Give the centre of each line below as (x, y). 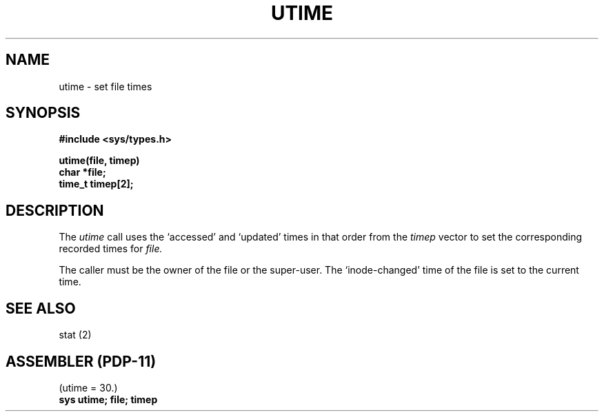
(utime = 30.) (88, 387)
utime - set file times (105, 86)
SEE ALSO (41, 308)
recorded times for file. (111, 249)
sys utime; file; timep (108, 399)
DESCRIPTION (55, 210)
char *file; (82, 172)
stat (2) (75, 335)
